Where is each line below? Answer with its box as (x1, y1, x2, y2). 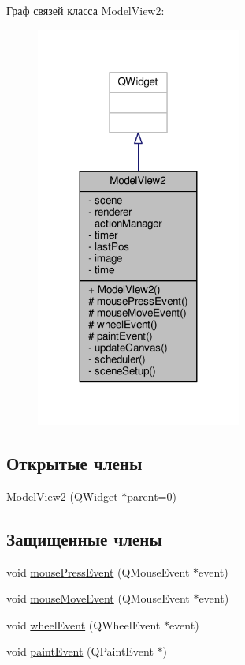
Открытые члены (6, 450, 143, 475)
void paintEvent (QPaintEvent (6, 643, 154, 659)
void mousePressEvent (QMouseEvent (6, 563, 190, 580)
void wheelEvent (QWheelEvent (6, 616, 161, 633)
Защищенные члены (6, 526, 162, 550)
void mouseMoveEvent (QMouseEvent (6, 590, 190, 607)
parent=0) (127, 487, 176, 504)
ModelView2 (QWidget (6, 487, 118, 504)
